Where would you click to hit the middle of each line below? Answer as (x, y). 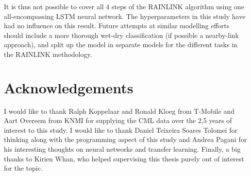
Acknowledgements (69, 87)
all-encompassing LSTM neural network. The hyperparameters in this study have (125, 16)
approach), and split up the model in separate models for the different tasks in (121, 44)
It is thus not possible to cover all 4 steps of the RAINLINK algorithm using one (124, 6)
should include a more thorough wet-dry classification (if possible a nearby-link (121, 35)
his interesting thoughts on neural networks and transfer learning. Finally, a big (122, 149)
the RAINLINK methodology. (48, 54)
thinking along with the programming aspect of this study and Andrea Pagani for (125, 139)
